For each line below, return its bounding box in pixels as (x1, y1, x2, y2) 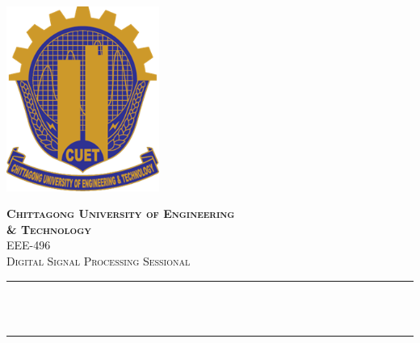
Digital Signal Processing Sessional (6, 252, 191, 269)
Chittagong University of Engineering (6, 205, 235, 222)
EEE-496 (6, 236, 51, 253)
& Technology (6, 220, 91, 237)
